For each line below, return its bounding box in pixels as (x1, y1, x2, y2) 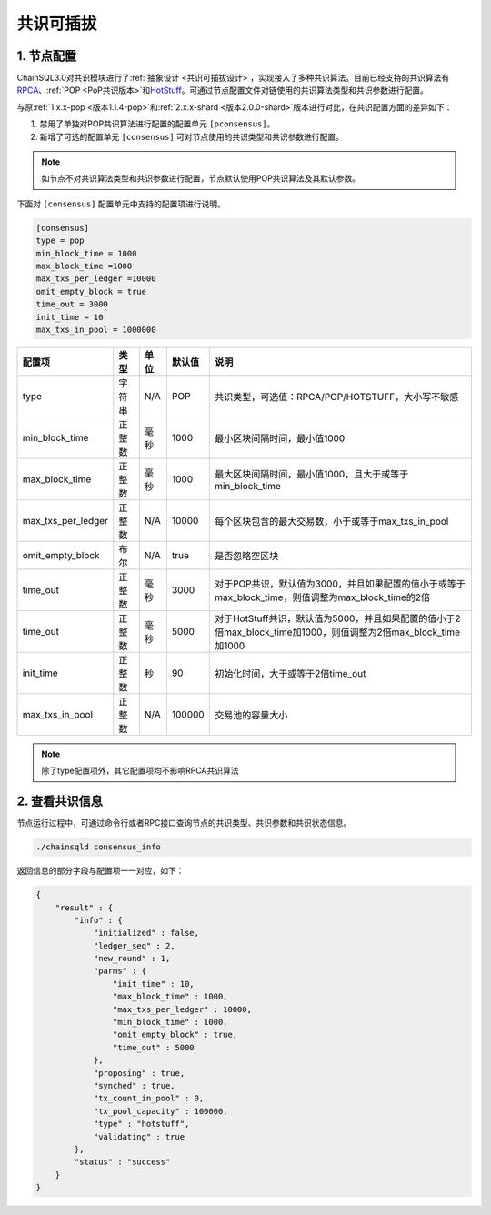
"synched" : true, (93, 1080, 176, 1090)
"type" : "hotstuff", (93, 1119, 190, 1130)
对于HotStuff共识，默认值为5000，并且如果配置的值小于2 (214, 612, 461, 625)
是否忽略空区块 (214, 549, 279, 562)
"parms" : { (93, 966, 147, 977)
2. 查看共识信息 (16, 794, 104, 809)
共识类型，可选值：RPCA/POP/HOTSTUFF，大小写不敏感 (214, 390, 459, 403)
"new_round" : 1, (93, 953, 171, 964)
